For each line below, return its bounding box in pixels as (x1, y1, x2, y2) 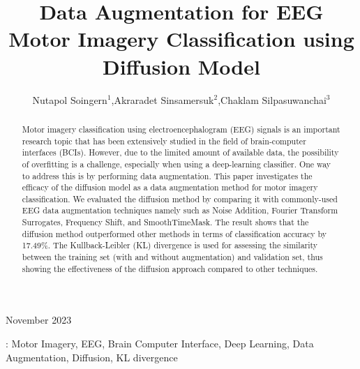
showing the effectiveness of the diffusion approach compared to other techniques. (22, 262, 318, 274)
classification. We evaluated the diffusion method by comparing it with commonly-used (22, 193, 338, 204)
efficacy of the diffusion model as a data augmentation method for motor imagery (22, 181, 318, 193)
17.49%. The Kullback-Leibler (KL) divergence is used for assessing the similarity (22, 239, 318, 251)
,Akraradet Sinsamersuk (111, 92, 214, 107)
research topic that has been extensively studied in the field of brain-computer (22, 135, 306, 146)
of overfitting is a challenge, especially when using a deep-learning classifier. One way (22, 158, 331, 170)
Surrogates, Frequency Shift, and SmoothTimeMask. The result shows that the (22, 216, 309, 228)
